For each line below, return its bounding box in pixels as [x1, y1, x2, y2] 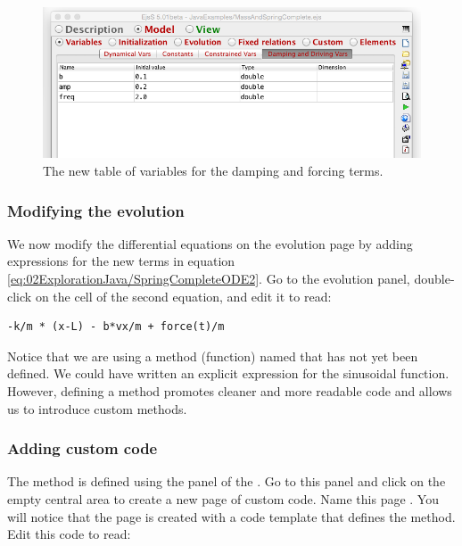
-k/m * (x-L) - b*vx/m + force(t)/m [7, 320, 225, 334]
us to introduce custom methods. [7, 399, 187, 418]
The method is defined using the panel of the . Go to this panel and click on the [7, 472, 446, 491]
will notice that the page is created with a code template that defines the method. [7, 507, 456, 525]
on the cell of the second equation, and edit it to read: [35, 286, 332, 305]
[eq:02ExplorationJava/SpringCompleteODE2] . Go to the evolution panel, [7, 269, 410, 288]
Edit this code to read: [7, 525, 131, 543]
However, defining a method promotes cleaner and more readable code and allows [7, 382, 452, 401]
